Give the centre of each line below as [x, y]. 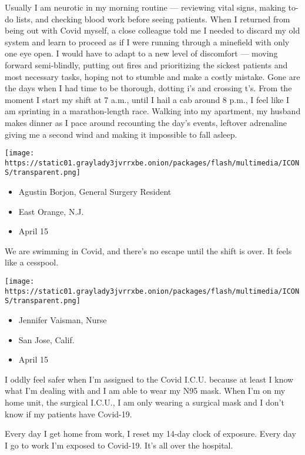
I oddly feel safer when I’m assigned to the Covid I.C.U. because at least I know [149, 379]
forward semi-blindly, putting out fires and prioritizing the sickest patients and [146, 64]
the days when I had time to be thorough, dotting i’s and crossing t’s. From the [148, 88]
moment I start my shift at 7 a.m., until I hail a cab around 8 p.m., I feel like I [147, 99]
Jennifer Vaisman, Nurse [63, 320]
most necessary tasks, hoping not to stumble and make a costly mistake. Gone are [152, 76]
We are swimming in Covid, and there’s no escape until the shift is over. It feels [148, 250]
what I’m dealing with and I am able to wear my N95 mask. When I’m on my [145, 391]
